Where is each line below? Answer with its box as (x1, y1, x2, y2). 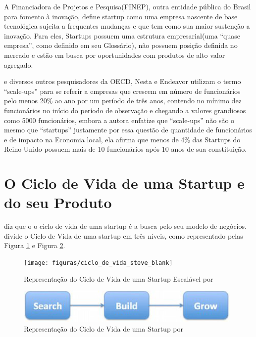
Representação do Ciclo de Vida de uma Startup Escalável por (24, 273, 213, 284)
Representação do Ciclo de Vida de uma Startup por (24, 323, 183, 334)
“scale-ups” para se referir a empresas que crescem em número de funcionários (4, 85, 241, 96)
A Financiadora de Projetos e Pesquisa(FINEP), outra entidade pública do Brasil (4, 1, 251, 11)
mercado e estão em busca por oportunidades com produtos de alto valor (4, 49, 225, 60)
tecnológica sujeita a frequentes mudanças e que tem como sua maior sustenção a (4, 21, 250, 31)
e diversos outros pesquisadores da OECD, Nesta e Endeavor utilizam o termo (4, 76, 241, 86)
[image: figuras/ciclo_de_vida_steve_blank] (24, 259, 173, 266)
